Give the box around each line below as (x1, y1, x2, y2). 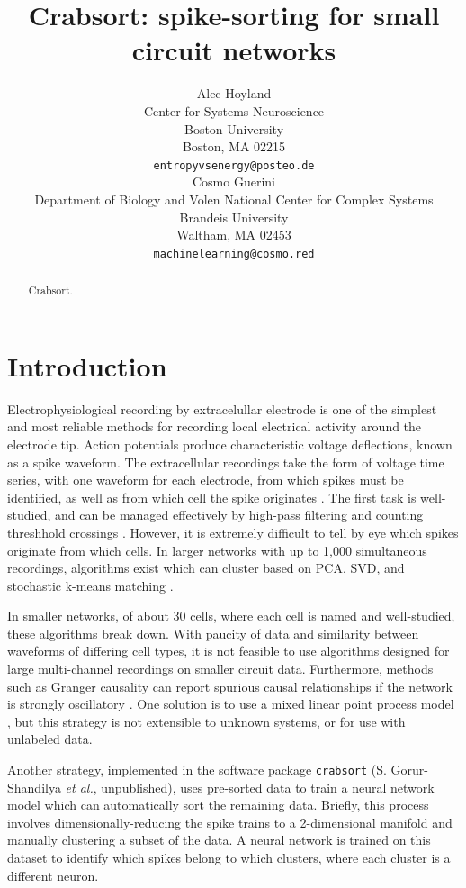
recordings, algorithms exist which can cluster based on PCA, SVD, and (7, 558, 405, 577)
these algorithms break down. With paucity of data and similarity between (7, 623, 419, 642)
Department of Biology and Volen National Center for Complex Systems (34, 189, 434, 208)
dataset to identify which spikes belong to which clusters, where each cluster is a (7, 848, 451, 867)
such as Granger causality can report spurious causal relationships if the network (7, 676, 453, 695)
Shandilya (7, 777, 61, 796)
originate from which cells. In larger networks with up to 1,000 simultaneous (7, 540, 427, 559)
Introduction (7, 347, 167, 384)
